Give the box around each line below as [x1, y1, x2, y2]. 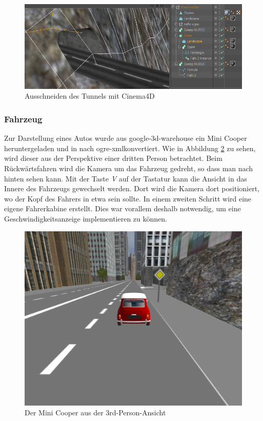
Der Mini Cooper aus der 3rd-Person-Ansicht [25, 407, 166, 418]
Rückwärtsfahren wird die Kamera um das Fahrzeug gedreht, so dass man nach [4, 163, 253, 174]
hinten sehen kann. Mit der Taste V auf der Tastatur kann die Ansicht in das [4, 173, 247, 184]
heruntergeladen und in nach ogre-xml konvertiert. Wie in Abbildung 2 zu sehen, [4, 142, 256, 153]
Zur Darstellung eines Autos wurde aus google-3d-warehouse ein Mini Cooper [4, 133, 247, 143]
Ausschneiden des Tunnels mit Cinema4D [25, 90, 155, 101]
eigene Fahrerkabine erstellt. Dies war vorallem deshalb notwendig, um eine [4, 203, 241, 214]
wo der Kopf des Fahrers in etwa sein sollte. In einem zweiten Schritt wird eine [4, 193, 252, 204]
